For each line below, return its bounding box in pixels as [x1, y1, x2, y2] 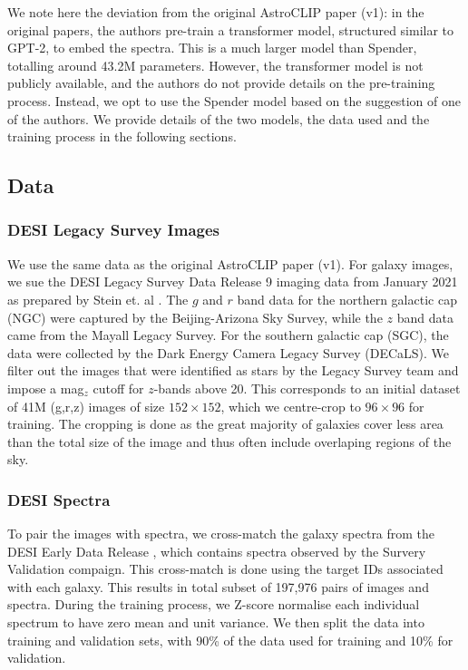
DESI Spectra [7, 488, 111, 510]
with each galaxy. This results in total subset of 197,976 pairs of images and [7, 577, 429, 596]
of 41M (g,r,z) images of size [7, 396, 165, 415]
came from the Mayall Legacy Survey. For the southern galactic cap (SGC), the [7, 325, 449, 345]
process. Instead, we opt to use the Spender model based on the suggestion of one [7, 91, 461, 110]
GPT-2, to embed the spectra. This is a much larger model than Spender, [7, 38, 417, 57]
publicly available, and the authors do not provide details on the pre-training [7, 73, 435, 92]
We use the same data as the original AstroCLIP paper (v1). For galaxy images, [7, 254, 453, 273]
